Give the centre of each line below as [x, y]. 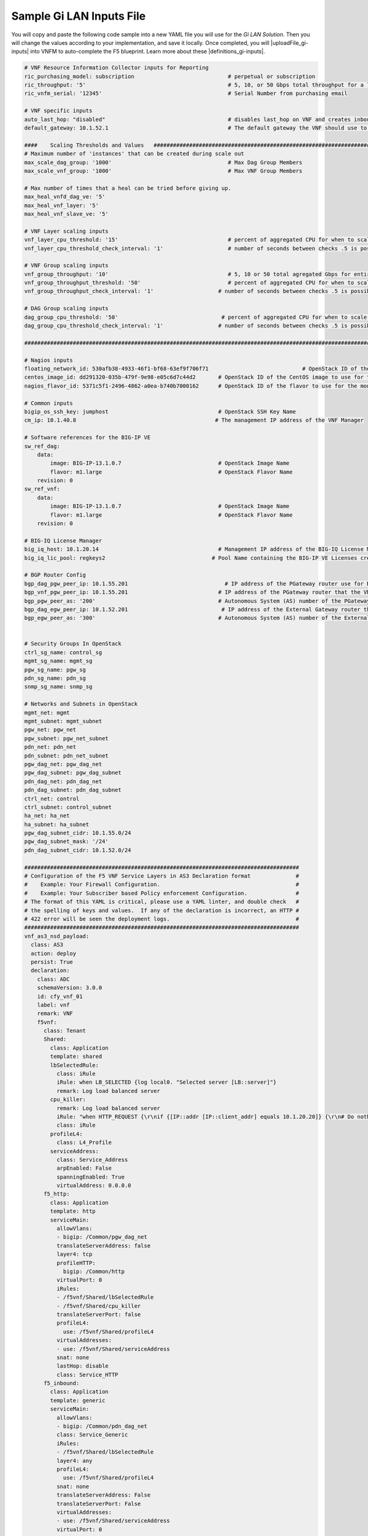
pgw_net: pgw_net [50, 730]
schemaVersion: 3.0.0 [70, 988]
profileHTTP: [76, 1263]
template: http [73, 1211]
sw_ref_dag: [42, 446]
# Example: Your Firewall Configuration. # [162, 884]
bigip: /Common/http [94, 1272]
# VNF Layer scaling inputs [66, 231]
